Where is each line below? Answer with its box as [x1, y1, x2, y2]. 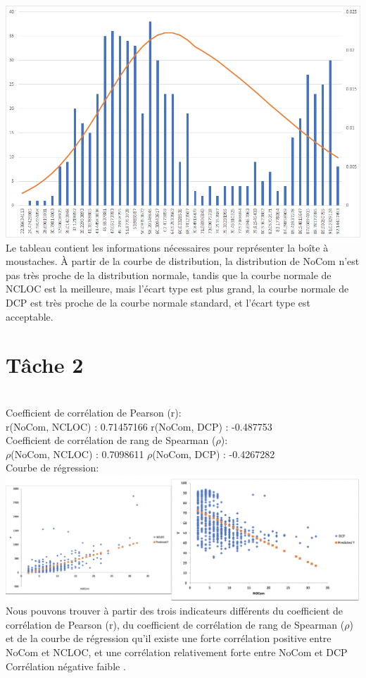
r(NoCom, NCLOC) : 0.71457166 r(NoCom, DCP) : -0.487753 [6, 419, 272, 433]
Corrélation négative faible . [6, 658, 126, 673]
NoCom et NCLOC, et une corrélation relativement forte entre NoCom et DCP [6, 644, 348, 659]
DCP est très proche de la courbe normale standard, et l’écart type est [6, 295, 310, 310]
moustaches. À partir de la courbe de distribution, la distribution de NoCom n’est [6, 254, 360, 269]
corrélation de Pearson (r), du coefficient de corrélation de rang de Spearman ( [6, 617, 345, 631]
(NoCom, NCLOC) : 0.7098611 [11, 446, 144, 461]
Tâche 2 [6, 350, 84, 379]
